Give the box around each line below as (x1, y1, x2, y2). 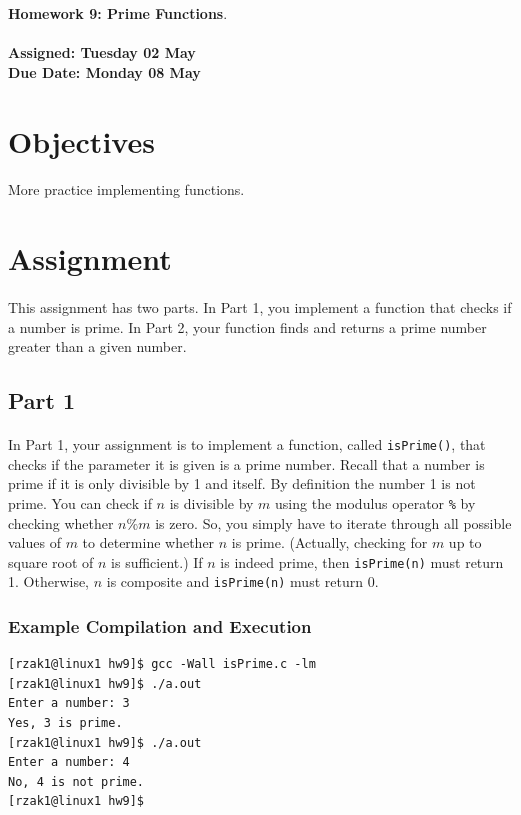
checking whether (8, 512, 114, 533)
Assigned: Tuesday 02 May (8, 42, 196, 63)
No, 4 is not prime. (8, 774, 145, 789)
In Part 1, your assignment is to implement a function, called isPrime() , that (8, 434, 486, 455)
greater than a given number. (8, 336, 187, 357)
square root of (8, 551, 94, 572)
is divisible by (169, 492, 254, 513)
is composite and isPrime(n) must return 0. (106, 571, 379, 592)
